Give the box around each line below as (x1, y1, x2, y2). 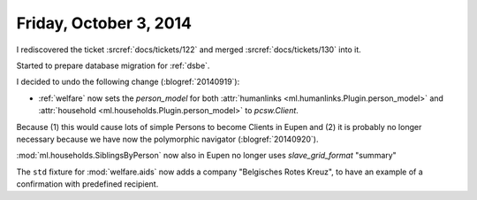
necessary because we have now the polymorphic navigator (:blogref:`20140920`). (16, 134, 319, 144)
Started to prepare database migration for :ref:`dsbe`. (16, 60, 210, 71)
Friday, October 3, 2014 (16, 13, 193, 33)
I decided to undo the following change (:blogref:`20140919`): (16, 76, 240, 88)
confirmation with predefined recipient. (16, 179, 159, 189)
